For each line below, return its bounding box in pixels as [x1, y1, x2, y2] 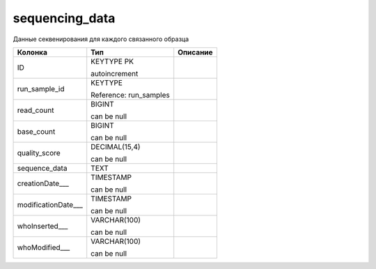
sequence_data [17, 163, 68, 173]
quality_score [17, 148, 61, 157]
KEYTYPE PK [91, 56, 134, 66]
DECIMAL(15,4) [91, 141, 141, 151]
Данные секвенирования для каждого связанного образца [13, 35, 189, 43]
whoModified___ [17, 243, 70, 252]
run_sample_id [17, 84, 65, 93]
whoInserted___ [17, 221, 68, 231]
